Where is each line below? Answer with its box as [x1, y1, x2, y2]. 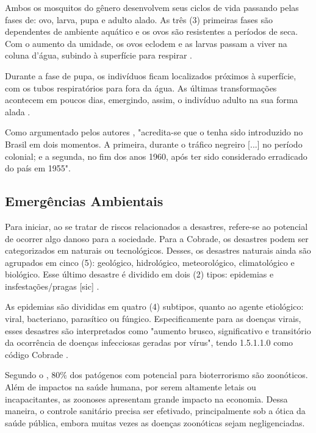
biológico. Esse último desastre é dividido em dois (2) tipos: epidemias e [5, 268, 274, 281]
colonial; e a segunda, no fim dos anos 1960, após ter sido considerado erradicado [5, 149, 307, 162]
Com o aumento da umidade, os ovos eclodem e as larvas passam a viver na [5, 37, 287, 49]
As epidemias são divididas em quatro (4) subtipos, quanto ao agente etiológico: [5, 300, 304, 313]
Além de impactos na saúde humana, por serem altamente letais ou [5, 381, 256, 393]
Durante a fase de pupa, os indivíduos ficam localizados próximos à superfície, [5, 69, 296, 82]
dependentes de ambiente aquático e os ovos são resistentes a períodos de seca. [5, 25, 298, 38]
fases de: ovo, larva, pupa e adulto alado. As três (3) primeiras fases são [5, 13, 273, 26]
